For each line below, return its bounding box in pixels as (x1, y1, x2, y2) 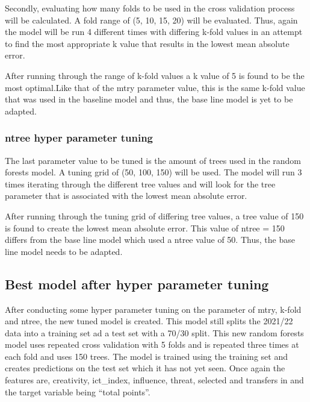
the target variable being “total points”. (5, 385, 150, 398)
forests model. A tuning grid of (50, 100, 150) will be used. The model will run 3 (5, 166, 302, 178)
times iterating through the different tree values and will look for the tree (5, 177, 276, 190)
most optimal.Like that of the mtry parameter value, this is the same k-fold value (5, 81, 305, 93)
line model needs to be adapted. (5, 245, 123, 257)
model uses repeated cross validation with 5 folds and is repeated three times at (5, 338, 299, 351)
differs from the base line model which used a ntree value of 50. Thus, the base (5, 233, 295, 246)
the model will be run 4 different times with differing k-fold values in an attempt (5, 25, 303, 38)
